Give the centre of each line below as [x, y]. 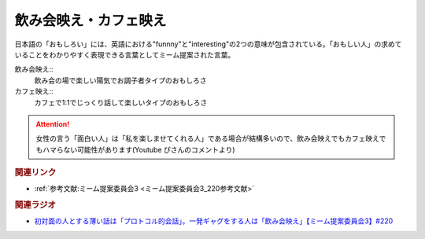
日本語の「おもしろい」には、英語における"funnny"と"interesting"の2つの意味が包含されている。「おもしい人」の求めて [208, 44]
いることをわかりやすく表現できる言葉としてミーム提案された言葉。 [125, 54]
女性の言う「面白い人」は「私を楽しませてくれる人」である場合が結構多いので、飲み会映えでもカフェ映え [207, 138]
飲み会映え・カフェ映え [91, 20]
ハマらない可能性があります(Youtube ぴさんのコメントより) [139, 149]
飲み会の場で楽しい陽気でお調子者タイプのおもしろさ [120, 80]
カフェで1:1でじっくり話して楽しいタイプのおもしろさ [121, 102]
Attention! [53, 124]
